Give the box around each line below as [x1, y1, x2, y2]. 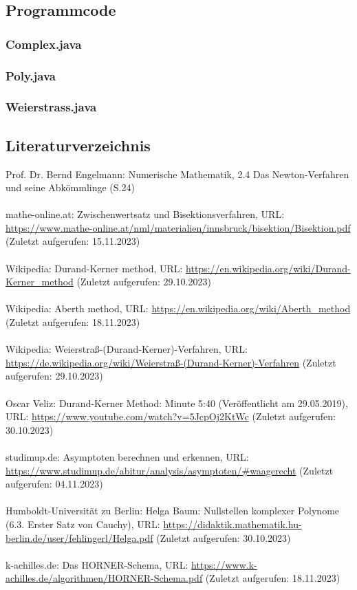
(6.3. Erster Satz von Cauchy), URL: [6, 516, 160, 531]
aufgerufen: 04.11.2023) [6, 477, 103, 491]
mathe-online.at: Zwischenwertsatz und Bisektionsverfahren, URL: [6, 207, 285, 221]
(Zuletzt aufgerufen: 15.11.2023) [6, 234, 140, 248]
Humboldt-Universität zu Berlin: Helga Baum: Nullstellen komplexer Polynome [6, 503, 340, 518]
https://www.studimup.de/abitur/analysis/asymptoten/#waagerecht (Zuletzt [6, 463, 334, 477]
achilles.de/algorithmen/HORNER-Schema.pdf [6, 571, 203, 585]
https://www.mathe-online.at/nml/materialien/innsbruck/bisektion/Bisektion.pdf [6, 220, 351, 234]
